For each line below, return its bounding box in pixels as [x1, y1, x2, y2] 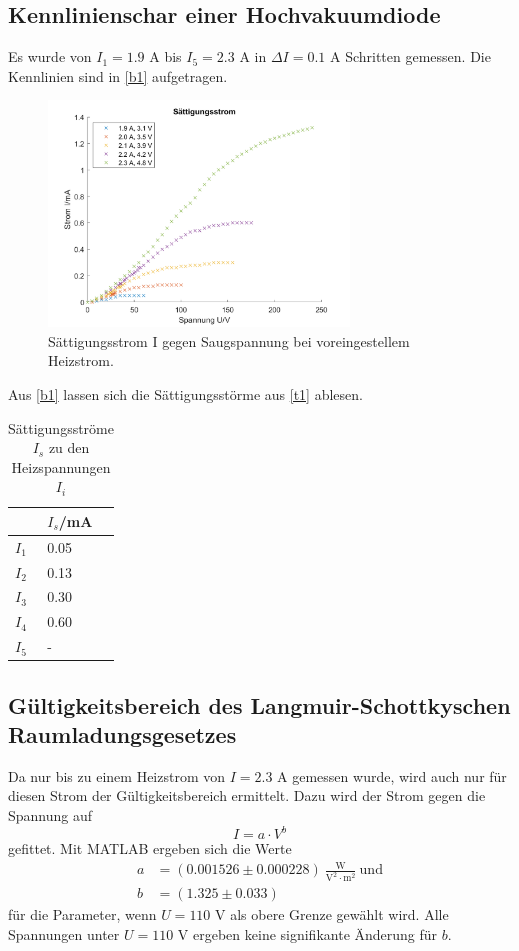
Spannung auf [8, 805, 93, 825]
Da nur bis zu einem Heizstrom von [8, 765, 226, 786]
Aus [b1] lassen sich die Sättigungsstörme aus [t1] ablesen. [8, 383, 363, 404]
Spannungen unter [8, 923, 120, 944]
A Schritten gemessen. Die [329, 46, 491, 67]
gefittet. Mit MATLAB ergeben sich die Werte [8, 838, 292, 859]
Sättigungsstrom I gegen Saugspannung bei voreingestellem [48, 330, 410, 351]
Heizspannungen [11, 456, 111, 477]
